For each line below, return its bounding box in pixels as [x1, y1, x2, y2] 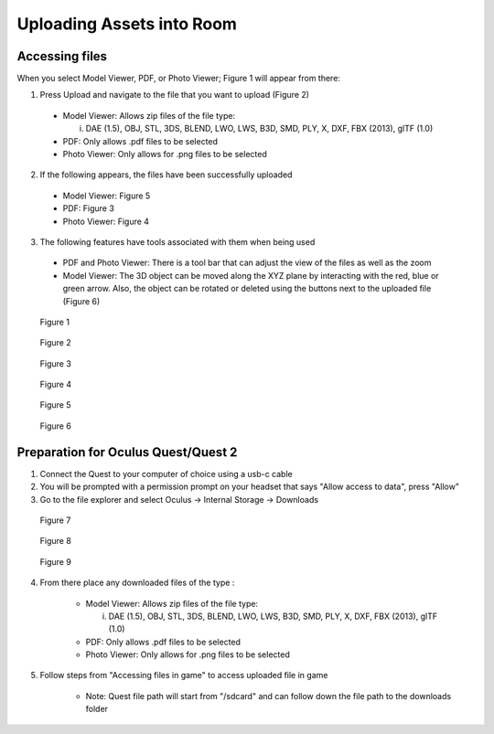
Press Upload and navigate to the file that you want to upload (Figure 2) [39, 90, 310, 101]
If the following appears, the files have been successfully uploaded [39, 169, 293, 180]
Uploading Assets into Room [16, 14, 238, 34]
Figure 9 [39, 556, 72, 567]
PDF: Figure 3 [62, 203, 114, 214]
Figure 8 [39, 536, 72, 547]
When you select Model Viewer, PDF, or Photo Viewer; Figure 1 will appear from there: [16, 73, 340, 84]
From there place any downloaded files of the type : [39, 577, 235, 589]
